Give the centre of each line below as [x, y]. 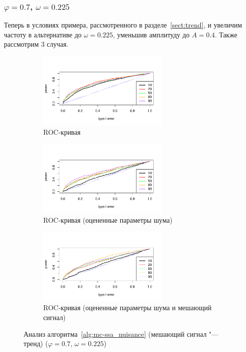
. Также [226, 34]
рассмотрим [21, 44]
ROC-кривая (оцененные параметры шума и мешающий [127, 308]
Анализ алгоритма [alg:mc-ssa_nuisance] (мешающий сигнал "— [121, 334]
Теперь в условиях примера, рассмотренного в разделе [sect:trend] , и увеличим [123, 25]
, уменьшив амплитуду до [151, 34]
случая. [58, 44]
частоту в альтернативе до [43, 34]
